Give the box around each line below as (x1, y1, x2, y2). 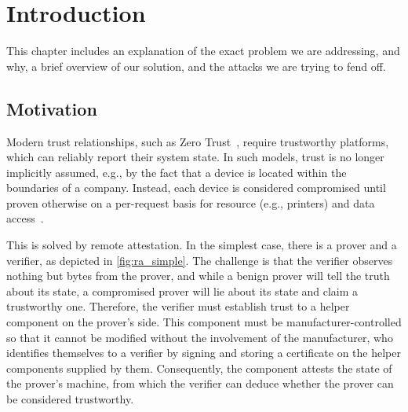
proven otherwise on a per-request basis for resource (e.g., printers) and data (6, 194, 375, 211)
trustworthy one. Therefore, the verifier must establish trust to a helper (6, 298, 350, 315)
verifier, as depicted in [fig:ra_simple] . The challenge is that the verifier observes (6, 252, 393, 268)
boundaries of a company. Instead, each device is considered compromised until (6, 179, 386, 196)
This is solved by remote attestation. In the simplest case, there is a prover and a (6, 237, 397, 253)
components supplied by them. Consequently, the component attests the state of (6, 359, 392, 376)
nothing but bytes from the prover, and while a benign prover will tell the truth (6, 267, 390, 284)
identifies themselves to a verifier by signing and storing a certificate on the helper (6, 344, 402, 361)
